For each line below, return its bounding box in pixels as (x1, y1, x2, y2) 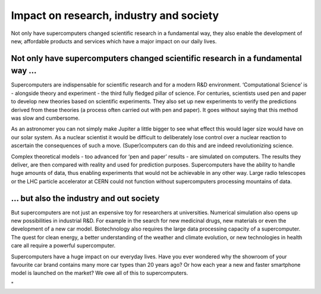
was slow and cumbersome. (11, 114, 80, 122)
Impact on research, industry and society (11, 9, 219, 22)
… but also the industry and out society (11, 193, 160, 203)
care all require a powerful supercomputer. (11, 242, 116, 249)
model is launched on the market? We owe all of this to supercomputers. (11, 270, 188, 277)
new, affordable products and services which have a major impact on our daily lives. (11, 37, 217, 44)
